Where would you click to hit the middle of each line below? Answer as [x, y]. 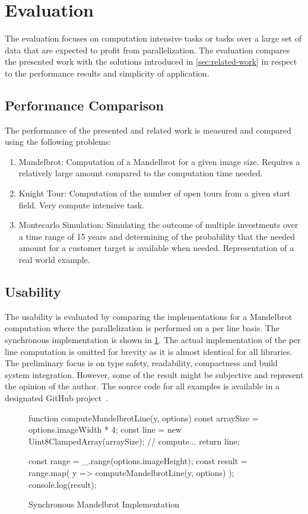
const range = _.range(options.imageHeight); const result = [138, 461]
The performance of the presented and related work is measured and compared [148, 130]
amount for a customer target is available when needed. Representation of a [156, 248]
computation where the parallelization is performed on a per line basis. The [142, 328]
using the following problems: [58, 142]
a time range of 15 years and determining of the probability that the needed [157, 236]
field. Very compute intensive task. [82, 204]
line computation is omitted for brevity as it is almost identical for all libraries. [149, 351]
